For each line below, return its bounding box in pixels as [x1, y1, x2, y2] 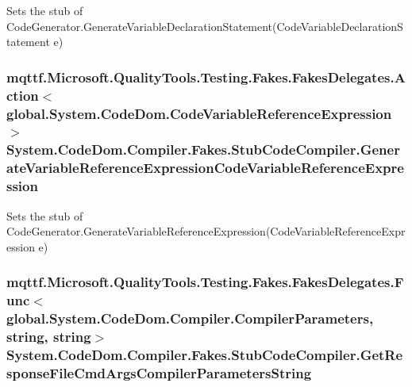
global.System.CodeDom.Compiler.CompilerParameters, [6, 308, 374, 328]
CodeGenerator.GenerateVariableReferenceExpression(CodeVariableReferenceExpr [6, 223, 406, 239]
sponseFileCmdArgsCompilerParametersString [6, 362, 312, 382]
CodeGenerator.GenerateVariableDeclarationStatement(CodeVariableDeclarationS [6, 17, 403, 34]
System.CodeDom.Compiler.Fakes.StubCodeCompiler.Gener [6, 140, 400, 159]
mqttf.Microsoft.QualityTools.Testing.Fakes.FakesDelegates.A [6, 67, 406, 86]
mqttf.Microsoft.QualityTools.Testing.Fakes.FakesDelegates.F [6, 272, 404, 292]
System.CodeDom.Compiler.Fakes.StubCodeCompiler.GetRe [6, 344, 403, 364]
